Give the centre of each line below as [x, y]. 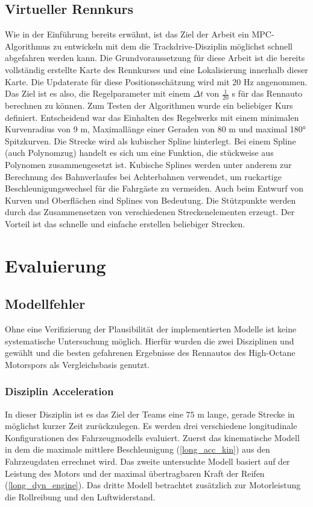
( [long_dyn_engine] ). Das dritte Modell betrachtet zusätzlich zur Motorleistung [153, 485]
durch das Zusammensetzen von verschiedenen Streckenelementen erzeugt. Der [150, 212]
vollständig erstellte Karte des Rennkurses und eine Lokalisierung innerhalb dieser [156, 69]
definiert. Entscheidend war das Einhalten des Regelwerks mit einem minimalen [152, 117]
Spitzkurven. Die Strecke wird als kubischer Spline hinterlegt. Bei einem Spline [150, 140]
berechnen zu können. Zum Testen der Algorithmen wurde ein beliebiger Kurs [149, 105]
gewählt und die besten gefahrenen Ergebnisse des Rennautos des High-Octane [150, 353]
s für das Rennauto [267, 93]
